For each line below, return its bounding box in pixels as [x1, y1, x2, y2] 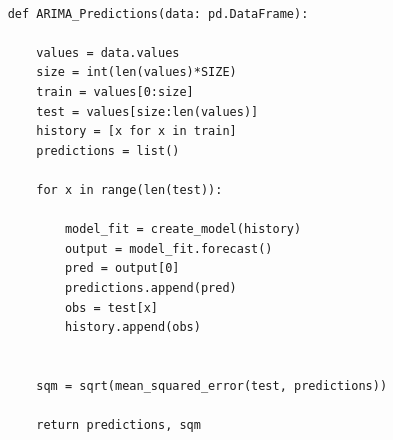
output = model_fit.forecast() [64, 241, 273, 256]
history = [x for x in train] [36, 124, 237, 139]
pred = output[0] [64, 261, 180, 276]
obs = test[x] [64, 300, 158, 315]
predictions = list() [36, 143, 180, 158]
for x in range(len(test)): [36, 182, 223, 197]
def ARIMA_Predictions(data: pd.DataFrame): [7, 6, 309, 21]
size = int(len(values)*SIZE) [36, 65, 237, 80]
